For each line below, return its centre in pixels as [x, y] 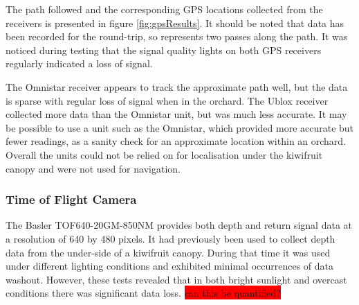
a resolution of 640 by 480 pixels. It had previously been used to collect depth [171, 238]
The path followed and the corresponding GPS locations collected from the [164, 9]
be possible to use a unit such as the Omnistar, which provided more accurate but [180, 127]
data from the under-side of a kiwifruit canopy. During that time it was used [168, 252]
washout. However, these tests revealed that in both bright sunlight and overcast [176, 279]
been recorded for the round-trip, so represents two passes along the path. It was [177, 36]
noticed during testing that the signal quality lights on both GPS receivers [164, 50]
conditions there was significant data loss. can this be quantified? [143, 293]
